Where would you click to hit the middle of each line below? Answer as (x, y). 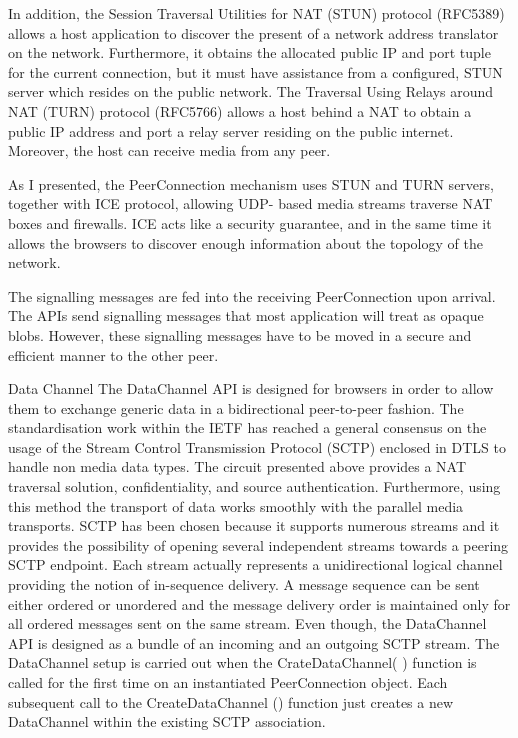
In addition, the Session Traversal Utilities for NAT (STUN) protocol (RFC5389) (256, 13)
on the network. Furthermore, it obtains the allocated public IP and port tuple (249, 52)
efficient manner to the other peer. (113, 354)
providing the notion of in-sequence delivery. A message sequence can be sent (244, 584)
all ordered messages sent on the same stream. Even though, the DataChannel (247, 623)
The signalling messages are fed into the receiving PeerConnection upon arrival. (252, 295)
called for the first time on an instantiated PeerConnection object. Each (228, 682)
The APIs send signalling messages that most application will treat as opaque (246, 315)
